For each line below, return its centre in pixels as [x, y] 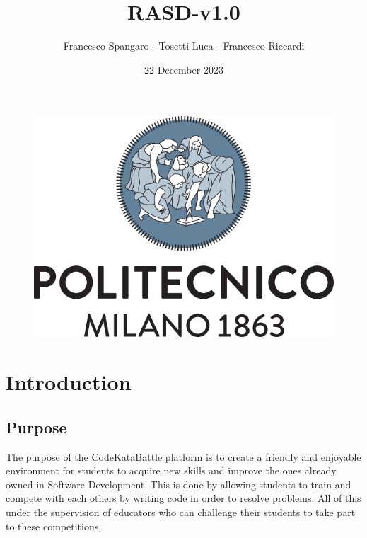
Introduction [69, 382]
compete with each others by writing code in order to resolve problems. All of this [183, 498]
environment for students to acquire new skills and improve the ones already [171, 470]
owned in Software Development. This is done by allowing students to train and [179, 484]
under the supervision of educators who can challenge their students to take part [181, 511]
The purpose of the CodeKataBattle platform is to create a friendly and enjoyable [183, 456]
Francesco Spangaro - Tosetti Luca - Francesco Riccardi [184, 46]
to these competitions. [54, 526]
